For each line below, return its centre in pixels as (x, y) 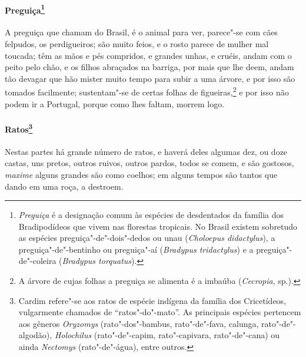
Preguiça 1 (25, 9)
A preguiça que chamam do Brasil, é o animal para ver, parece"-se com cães (141, 32)
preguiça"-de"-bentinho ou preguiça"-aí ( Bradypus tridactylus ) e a (136, 249)
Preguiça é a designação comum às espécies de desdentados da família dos (151, 215)
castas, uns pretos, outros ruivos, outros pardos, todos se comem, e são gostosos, (149, 163)
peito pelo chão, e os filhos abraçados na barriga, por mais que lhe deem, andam (149, 67)
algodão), (35, 335)
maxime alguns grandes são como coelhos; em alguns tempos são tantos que (141, 174)
